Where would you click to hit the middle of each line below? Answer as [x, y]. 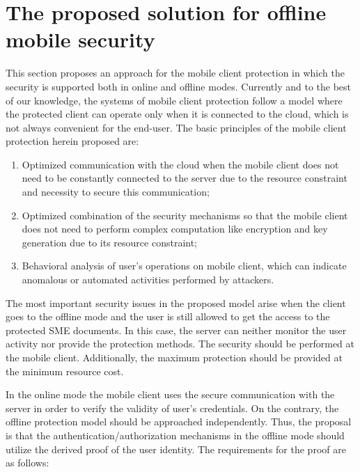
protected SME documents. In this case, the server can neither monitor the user [176, 330]
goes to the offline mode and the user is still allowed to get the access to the [168, 316]
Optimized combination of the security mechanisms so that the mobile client [185, 215]
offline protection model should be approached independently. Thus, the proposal [179, 422]
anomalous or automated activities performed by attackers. [148, 280]
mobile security [80, 39]
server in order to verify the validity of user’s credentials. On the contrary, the [172, 408]
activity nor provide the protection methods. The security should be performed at [180, 344]
